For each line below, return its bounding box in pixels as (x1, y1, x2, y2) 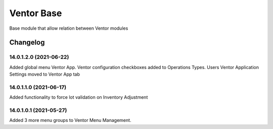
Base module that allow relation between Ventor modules (9, 25, 128, 31)
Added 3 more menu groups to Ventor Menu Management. (9, 117, 131, 123)
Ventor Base (9, 8, 62, 19)
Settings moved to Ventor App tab (9, 71, 80, 78)
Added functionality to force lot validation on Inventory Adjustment (9, 94, 148, 100)
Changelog (9, 38, 45, 47)
